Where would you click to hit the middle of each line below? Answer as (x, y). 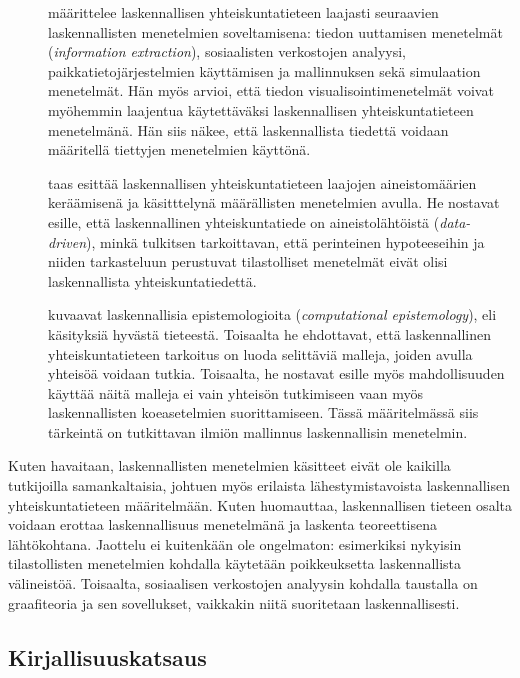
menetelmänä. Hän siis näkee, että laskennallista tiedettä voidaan (248, 129)
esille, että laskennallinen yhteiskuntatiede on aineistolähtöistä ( (244, 221)
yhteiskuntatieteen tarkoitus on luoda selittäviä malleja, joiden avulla (260, 353)
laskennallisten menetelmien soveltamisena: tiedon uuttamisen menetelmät (275, 31)
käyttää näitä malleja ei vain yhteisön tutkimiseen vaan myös (236, 392)
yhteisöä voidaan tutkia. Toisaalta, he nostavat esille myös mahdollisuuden (276, 373)
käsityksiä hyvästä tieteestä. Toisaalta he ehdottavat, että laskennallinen (270, 333)
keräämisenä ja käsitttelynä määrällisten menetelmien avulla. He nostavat (274, 202)
